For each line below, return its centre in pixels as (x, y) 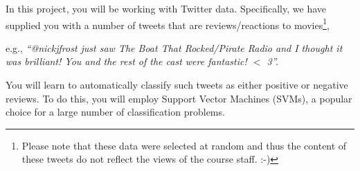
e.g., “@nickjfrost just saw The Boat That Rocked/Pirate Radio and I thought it (174, 47)
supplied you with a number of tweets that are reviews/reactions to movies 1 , (168, 24)
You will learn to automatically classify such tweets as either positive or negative (177, 85)
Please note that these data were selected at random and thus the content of (184, 145)
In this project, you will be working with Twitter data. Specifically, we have (166, 8)
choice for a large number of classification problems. (115, 112)
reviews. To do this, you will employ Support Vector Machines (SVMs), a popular (179, 98)
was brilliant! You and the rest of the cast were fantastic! (126, 61)
